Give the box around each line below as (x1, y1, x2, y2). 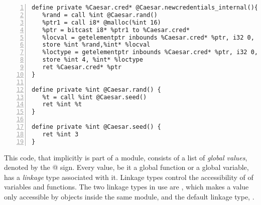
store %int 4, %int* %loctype (42, 56, 143, 64)
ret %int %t (42, 101, 82, 108)
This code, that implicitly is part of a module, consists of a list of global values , (4, 152, 247, 162)
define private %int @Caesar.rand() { (32, 86, 161, 93)
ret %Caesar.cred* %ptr (42, 64, 121, 71)
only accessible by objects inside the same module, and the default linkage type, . (4, 191, 254, 201)
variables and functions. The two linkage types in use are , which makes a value (4, 181, 249, 192)
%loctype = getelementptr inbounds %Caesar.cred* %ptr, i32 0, (42, 49, 258, 56)
